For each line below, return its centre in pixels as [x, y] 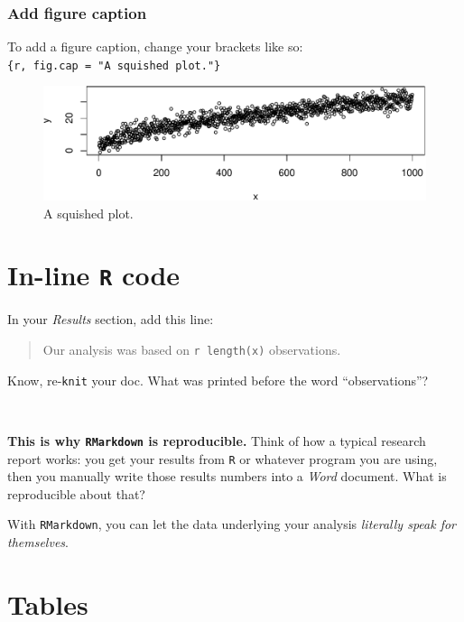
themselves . [38, 542]
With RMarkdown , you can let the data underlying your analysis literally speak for [232, 524]
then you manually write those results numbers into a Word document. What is [227, 476]
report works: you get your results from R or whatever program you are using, [223, 458]
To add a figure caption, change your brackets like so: [155, 46]
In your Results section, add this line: [111, 319]
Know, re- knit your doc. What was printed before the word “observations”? [218, 380]
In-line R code [94, 275]
